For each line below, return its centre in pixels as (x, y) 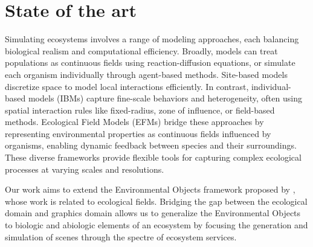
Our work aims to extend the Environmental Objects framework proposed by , (150, 189)
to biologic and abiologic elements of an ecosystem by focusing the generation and (156, 225)
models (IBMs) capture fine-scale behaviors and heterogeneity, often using (165, 98)
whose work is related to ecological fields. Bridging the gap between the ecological (156, 201)
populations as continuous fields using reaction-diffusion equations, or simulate (150, 63)
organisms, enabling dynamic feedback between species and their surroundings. (151, 145)
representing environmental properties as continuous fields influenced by (138, 133)
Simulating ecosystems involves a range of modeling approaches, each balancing (152, 39)
